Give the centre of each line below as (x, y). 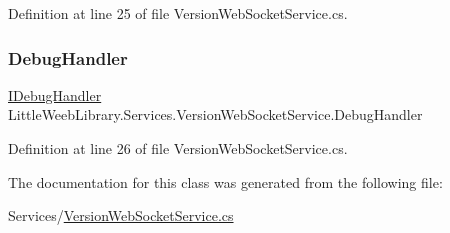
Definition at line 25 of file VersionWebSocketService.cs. (178, 13)
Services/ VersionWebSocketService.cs (121, 215)
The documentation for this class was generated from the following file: (225, 181)
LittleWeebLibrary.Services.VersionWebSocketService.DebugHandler (215, 114)
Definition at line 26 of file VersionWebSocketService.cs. (178, 148)
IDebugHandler (55, 94)
